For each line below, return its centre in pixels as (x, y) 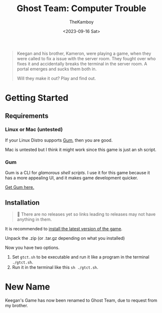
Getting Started (37, 98)
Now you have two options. (32, 247)
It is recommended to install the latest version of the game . (64, 229)
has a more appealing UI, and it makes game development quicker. (72, 178)
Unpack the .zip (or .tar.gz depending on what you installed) (65, 238)
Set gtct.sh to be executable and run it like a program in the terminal (81, 257)
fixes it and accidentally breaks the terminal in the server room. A (82, 64)
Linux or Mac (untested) (34, 130)
